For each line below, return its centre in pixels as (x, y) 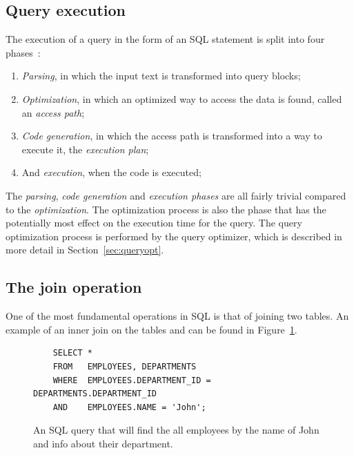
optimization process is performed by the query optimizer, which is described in (174, 236)
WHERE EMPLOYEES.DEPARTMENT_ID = (132, 380)
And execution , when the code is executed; (111, 172)
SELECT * (72, 353)
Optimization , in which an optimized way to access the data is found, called (182, 98)
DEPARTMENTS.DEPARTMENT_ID (95, 394)
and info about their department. (103, 443)
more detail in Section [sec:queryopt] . (85, 250)
